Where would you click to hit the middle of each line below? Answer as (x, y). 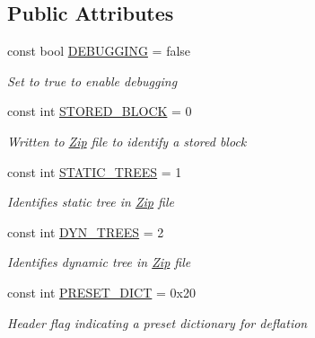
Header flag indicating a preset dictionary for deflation (157, 322)
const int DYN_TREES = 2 (86, 231)
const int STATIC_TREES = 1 (95, 171)
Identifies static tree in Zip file (91, 202)
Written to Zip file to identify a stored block (127, 141)
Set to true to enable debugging (92, 80)
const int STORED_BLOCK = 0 (100, 111)
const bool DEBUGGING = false (99, 51)
